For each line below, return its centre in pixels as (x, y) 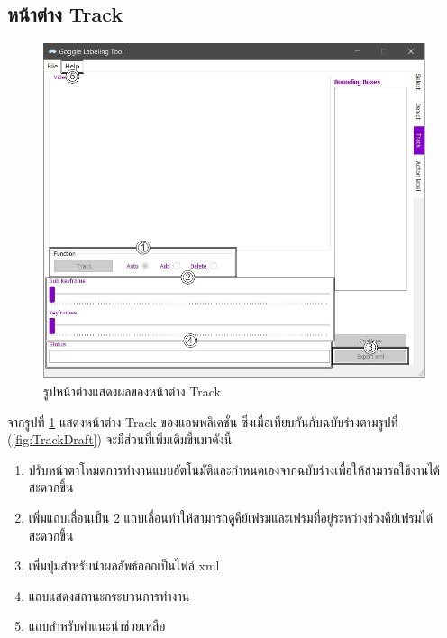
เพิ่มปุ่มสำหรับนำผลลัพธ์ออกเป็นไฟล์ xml (124, 565)
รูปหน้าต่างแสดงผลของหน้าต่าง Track (132, 392)
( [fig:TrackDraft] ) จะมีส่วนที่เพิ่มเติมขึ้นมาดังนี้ (120, 439)
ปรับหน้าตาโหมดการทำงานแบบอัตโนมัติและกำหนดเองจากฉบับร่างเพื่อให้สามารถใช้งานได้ (234, 469)
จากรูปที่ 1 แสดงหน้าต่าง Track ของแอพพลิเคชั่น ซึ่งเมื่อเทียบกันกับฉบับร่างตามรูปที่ (203, 421)
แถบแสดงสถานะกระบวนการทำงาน (109, 595)
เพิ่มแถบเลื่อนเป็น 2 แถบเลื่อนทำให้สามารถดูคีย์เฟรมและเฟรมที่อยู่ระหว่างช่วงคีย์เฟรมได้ (231, 518)
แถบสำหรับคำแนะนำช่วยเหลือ (97, 626)
